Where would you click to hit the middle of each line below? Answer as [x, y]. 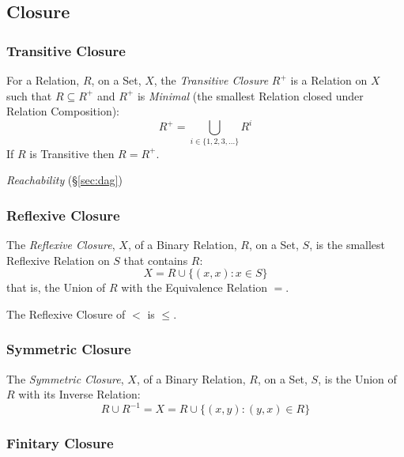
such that [29, 95]
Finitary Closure [60, 443]
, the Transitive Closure [211, 80]
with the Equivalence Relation [194, 287]
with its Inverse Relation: [79, 394]
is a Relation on [329, 80]
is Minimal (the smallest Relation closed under [250, 95]
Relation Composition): [63, 111]
